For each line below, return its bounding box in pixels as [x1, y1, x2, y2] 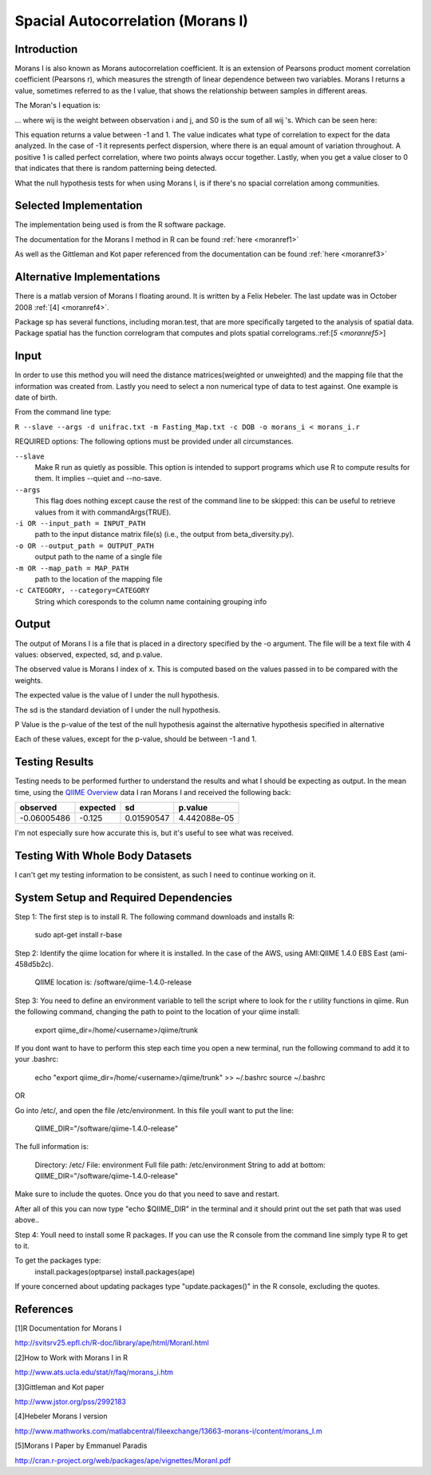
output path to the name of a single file [34, 552, 163, 562]
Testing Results [14, 755, 94, 769]
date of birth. [14, 392, 57, 403]
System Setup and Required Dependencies [14, 891, 233, 904]
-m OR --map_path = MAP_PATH [14, 563, 129, 573]
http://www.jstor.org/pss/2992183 [14, 1397, 127, 1406]
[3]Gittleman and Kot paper [14, 1382, 105, 1392]
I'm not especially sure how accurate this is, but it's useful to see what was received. [14, 828, 295, 837]
